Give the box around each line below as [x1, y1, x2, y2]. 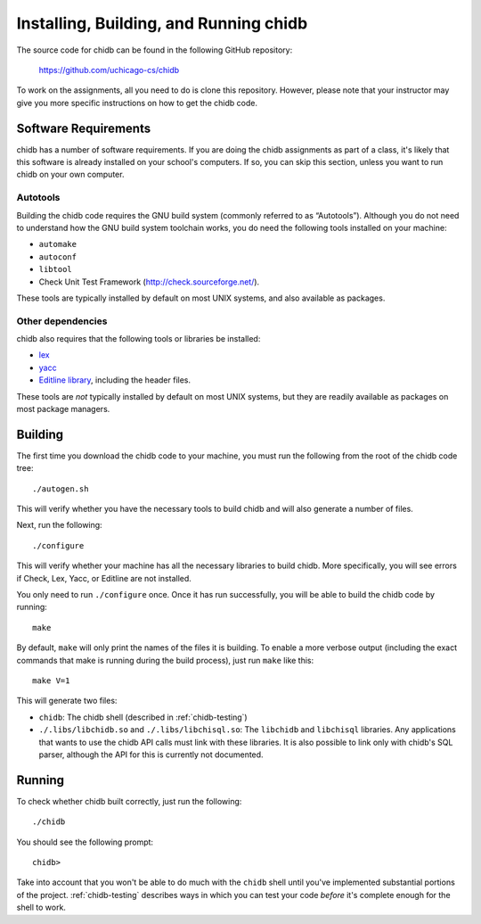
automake [38, 239, 77, 250]
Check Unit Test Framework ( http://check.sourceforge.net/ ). [38, 276, 260, 287]
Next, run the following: [16, 520, 102, 531]
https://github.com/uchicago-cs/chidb [38, 64, 180, 75]
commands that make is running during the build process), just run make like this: [16, 655, 314, 665]
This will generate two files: [16, 696, 118, 706]
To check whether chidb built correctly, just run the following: [16, 796, 242, 806]
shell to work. [16, 902, 67, 913]
